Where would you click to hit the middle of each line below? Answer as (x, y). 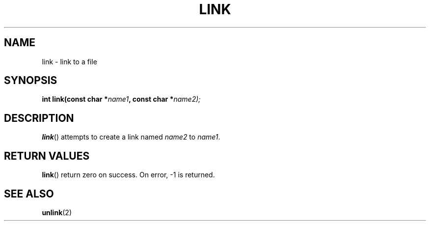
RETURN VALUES (47, 156)
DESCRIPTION (39, 118)
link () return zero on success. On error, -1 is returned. (128, 175)
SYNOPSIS (31, 81)
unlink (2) (57, 212)
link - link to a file (69, 61)
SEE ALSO (29, 194)
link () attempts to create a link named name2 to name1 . (131, 137)
